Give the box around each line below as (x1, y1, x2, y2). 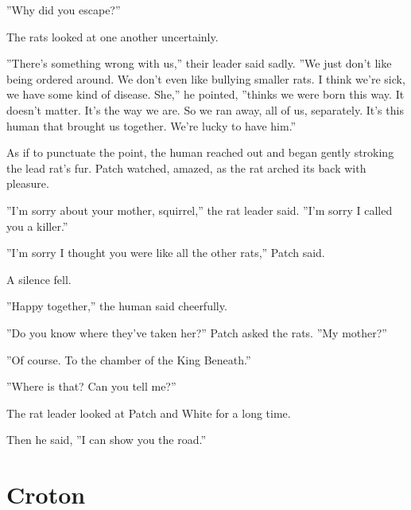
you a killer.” (6, 217, 68, 234)
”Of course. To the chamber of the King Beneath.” (6, 351, 251, 368)
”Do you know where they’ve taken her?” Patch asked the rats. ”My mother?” (6, 324, 387, 341)
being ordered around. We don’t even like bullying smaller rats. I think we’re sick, (6, 70, 405, 87)
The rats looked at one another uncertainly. (6, 28, 219, 45)
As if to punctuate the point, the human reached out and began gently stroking (6, 144, 394, 161)
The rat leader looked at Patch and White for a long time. (6, 404, 291, 421)
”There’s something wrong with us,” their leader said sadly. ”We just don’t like (6, 55, 392, 72)
